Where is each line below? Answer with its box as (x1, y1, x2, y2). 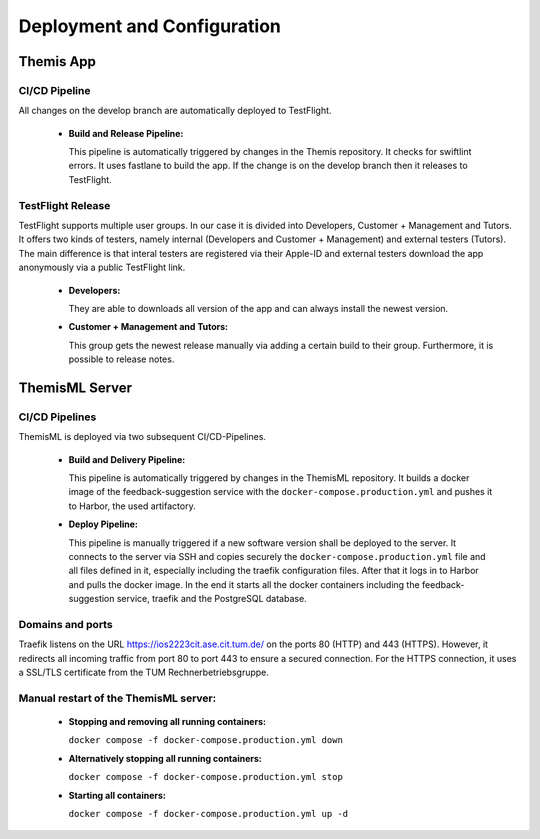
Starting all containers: (68, 789, 167, 801)
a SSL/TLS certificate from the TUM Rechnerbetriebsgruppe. (18, 666, 270, 679)
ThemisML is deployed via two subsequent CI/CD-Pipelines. (18, 431, 267, 443)
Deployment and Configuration (18, 15, 282, 37)
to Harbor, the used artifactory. (68, 500, 196, 512)
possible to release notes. (68, 353, 175, 365)
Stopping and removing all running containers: (68, 716, 267, 728)
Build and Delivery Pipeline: (68, 453, 186, 465)
